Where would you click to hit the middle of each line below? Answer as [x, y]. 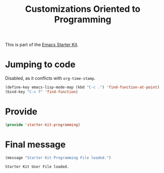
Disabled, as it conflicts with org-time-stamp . [50, 78]
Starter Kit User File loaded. [37, 167]
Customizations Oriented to [83, 9]
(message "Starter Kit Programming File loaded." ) [58, 158]
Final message [35, 144]
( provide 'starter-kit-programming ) [43, 125]
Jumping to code [40, 65]
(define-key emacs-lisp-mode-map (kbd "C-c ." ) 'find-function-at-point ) [82, 87]
